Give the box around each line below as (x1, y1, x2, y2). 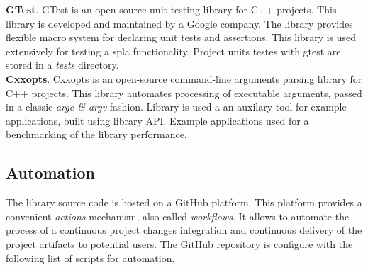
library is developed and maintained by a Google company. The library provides (6, 16, 353, 30)
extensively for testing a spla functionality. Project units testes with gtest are (6, 43, 341, 58)
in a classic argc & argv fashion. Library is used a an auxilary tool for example (6, 99, 347, 114)
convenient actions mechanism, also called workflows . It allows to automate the (6, 208, 350, 223)
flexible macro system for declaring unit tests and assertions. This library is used (6, 30, 357, 45)
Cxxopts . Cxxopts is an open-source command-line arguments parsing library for (6, 71, 362, 86)
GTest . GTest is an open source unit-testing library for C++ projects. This (6, 2, 337, 16)
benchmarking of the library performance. (6, 127, 187, 142)
